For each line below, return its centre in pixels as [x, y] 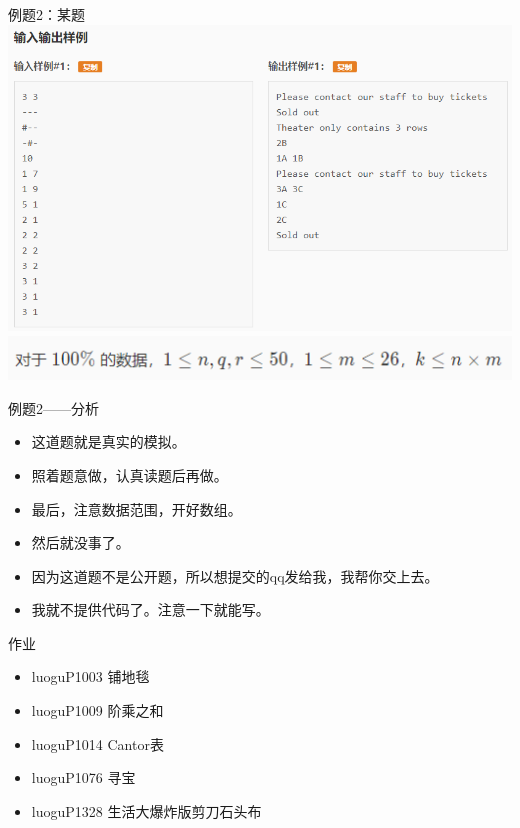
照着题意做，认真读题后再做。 [129, 474]
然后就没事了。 [80, 542]
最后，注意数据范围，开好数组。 [136, 508]
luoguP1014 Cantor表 [97, 743]
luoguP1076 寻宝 [83, 777]
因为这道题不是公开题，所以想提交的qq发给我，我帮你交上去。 [235, 575]
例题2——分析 [53, 407]
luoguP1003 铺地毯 [90, 676]
